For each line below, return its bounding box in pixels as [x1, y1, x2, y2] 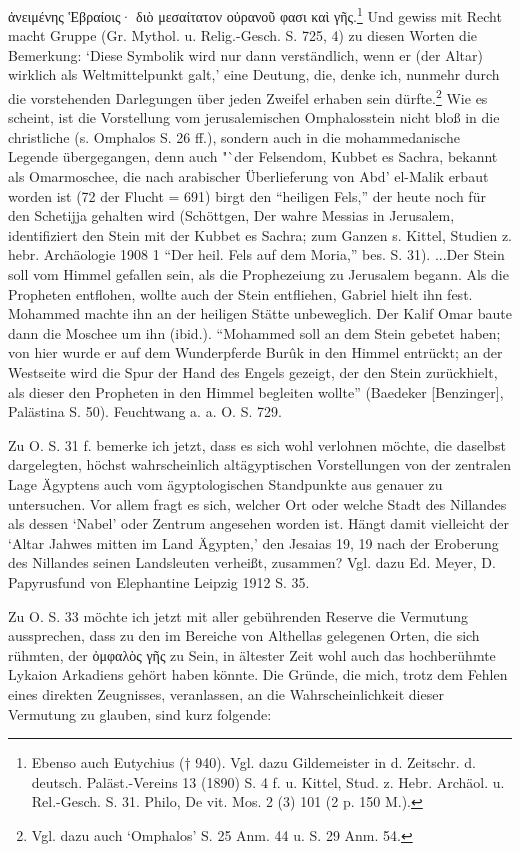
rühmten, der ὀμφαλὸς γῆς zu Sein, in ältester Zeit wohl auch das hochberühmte [8, 644, 496, 665]
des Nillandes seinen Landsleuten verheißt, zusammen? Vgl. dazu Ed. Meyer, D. [8, 552, 496, 573]
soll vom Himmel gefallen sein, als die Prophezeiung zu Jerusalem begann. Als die [8, 264, 509, 285]
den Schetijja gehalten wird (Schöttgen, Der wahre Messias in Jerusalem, [8, 205, 455, 226]
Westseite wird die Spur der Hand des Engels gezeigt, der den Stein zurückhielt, [8, 362, 498, 382]
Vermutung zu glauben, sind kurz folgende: [8, 703, 272, 724]
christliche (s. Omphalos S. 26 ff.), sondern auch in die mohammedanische [8, 126, 460, 147]
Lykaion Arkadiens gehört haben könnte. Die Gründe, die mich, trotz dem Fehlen [8, 664, 508, 685]
